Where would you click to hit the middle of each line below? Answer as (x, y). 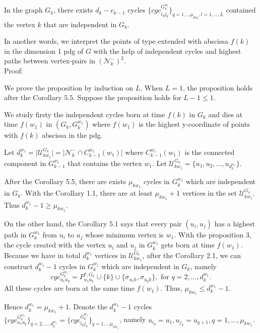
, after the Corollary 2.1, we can (192, 255)
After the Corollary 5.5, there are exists (65, 181)
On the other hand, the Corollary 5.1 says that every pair (93, 223)
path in (15, 234)
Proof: (14, 70)
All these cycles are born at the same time (69, 288)
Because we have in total (42, 255)
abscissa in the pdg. (72, 135)
